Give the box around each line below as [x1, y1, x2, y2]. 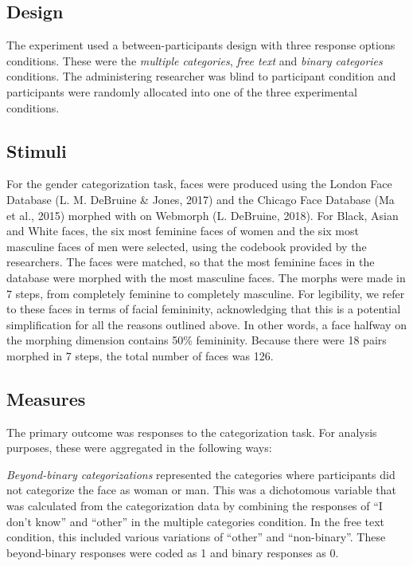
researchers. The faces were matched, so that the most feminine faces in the [6, 254, 375, 270]
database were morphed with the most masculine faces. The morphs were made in [6, 269, 406, 285]
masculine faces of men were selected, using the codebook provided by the [6, 238, 367, 254]
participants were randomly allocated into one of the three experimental [6, 83, 357, 100]
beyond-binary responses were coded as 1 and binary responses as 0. [6, 544, 339, 560]
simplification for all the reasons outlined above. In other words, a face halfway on [6, 316, 407, 332]
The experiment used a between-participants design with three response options [6, 37, 395, 53]
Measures [6, 386, 86, 411]
